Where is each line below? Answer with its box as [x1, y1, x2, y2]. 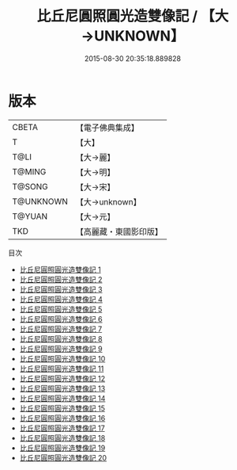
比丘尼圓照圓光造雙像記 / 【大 [36, 7, 229, 25]
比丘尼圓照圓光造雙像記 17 [19, 423, 105, 433]
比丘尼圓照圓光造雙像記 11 [19, 364, 104, 373]
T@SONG [12, 181, 49, 192]
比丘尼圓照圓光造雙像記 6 [19, 314, 103, 323]
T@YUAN [12, 211, 48, 222]
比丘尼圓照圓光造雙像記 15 [19, 403, 105, 413]
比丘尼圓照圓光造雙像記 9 [19, 344, 103, 353]
